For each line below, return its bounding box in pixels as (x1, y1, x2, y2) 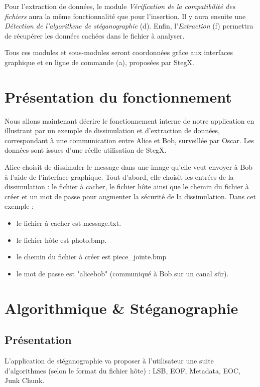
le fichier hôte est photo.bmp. (16, 234, 107, 245)
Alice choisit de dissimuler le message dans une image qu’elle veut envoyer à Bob (5, 162, 253, 172)
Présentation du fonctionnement (5, 86, 232, 107)
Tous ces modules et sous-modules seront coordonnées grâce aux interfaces (5, 47, 233, 58)
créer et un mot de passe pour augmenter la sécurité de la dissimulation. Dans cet (5, 191, 256, 201)
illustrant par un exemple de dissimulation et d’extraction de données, (5, 125, 220, 136)
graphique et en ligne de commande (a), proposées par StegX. (5, 57, 194, 67)
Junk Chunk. (5, 375, 45, 385)
